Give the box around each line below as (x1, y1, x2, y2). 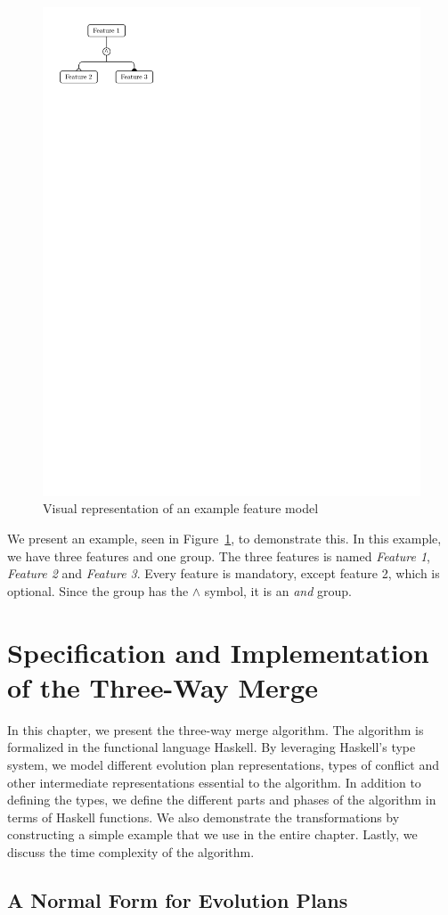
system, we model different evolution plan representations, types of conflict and (7, 755, 440, 773)
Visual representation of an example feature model (43, 499, 319, 518)
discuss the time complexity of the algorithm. (7, 842, 255, 861)
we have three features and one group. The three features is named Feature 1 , (7, 546, 430, 565)
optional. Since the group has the (7, 581, 189, 600)
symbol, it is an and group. (204, 581, 352, 600)
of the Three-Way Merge (7, 668, 318, 705)
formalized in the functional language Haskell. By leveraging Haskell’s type (7, 738, 416, 756)
